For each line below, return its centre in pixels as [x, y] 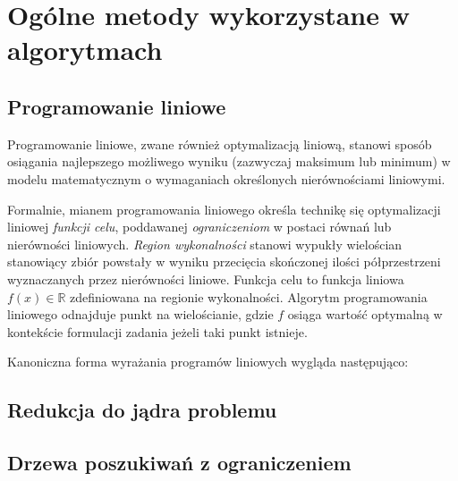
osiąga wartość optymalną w [365, 314]
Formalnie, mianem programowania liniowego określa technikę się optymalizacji [224, 209]
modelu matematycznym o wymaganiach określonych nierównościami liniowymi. [226, 178]
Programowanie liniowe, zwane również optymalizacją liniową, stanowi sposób [220, 143]
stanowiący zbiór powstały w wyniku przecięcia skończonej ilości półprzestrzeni [224, 262]
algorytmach [85, 50]
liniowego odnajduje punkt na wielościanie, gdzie [140, 314]
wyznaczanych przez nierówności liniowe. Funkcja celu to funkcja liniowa [206, 278]
